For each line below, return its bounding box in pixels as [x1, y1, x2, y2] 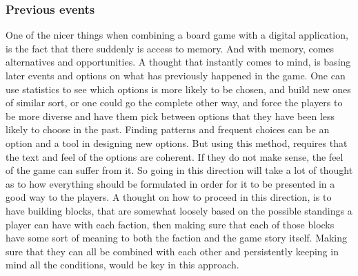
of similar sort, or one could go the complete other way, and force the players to [6, 95, 343, 110]
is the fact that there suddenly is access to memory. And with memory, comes [6, 41, 335, 55]
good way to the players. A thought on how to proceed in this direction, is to [6, 190, 332, 204]
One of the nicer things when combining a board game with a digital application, [6, 28, 348, 42]
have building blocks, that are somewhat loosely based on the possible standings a [6, 203, 352, 217]
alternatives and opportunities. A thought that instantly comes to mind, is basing [6, 55, 351, 69]
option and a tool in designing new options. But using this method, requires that [6, 135, 348, 150]
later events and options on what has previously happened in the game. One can [6, 68, 346, 82]
